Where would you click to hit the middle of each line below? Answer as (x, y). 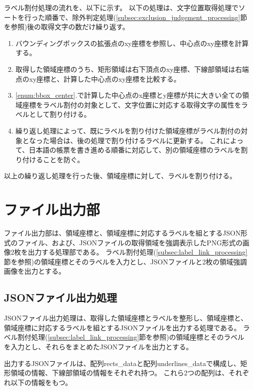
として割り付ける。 (60, 114)
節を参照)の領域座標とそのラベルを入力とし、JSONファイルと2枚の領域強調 (126, 261)
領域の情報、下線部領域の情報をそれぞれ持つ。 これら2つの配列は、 (120, 373)
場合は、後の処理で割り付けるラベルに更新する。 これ (137, 140)
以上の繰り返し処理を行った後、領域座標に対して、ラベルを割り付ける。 (120, 176)
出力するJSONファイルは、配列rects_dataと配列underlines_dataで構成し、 (122, 363)
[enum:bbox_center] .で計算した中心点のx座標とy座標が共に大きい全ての (129, 95)
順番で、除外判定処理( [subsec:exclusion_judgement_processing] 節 (146, 17)
